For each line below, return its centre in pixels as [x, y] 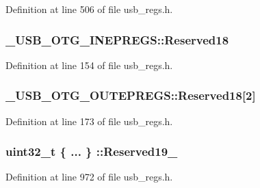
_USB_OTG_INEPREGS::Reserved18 [117, 39]
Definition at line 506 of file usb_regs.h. [89, 9]
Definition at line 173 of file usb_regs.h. [89, 121]
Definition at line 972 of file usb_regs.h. [89, 177]
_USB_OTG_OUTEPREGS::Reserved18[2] [131, 95]
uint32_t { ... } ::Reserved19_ [92, 151]
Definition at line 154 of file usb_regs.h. [89, 65]
